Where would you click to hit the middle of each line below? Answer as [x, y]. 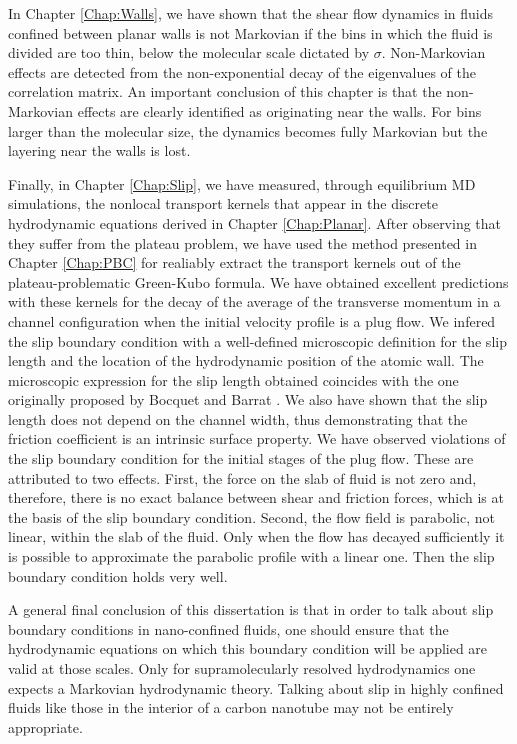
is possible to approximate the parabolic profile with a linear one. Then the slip [251, 556]
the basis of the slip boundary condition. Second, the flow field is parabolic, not [251, 516]
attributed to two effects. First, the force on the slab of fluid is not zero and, [242, 477]
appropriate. [45, 726]
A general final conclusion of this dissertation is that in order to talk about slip [251, 609]
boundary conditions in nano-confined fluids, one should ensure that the [228, 628]
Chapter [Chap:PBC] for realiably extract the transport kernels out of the [234, 262]
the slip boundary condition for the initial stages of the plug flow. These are [241, 458]
